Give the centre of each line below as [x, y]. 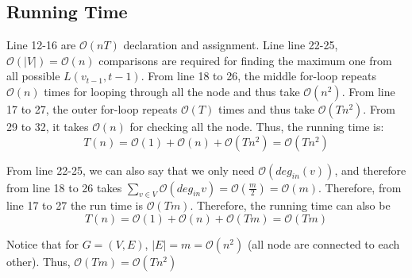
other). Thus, [39, 261]
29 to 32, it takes [48, 126]
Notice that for [43, 243]
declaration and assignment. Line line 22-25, [231, 45]
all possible [33, 76]
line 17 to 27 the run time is [75, 205]
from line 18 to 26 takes [64, 187]
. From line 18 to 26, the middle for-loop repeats [258, 76]
